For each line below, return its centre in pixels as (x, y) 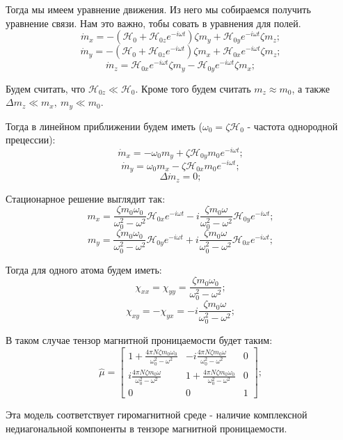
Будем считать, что (46, 88)
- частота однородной (293, 126)
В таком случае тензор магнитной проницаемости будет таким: (139, 340)
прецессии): (31, 140)
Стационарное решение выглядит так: (86, 198)
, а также (311, 88)
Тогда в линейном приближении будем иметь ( (104, 126)
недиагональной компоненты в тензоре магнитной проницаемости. (146, 428)
